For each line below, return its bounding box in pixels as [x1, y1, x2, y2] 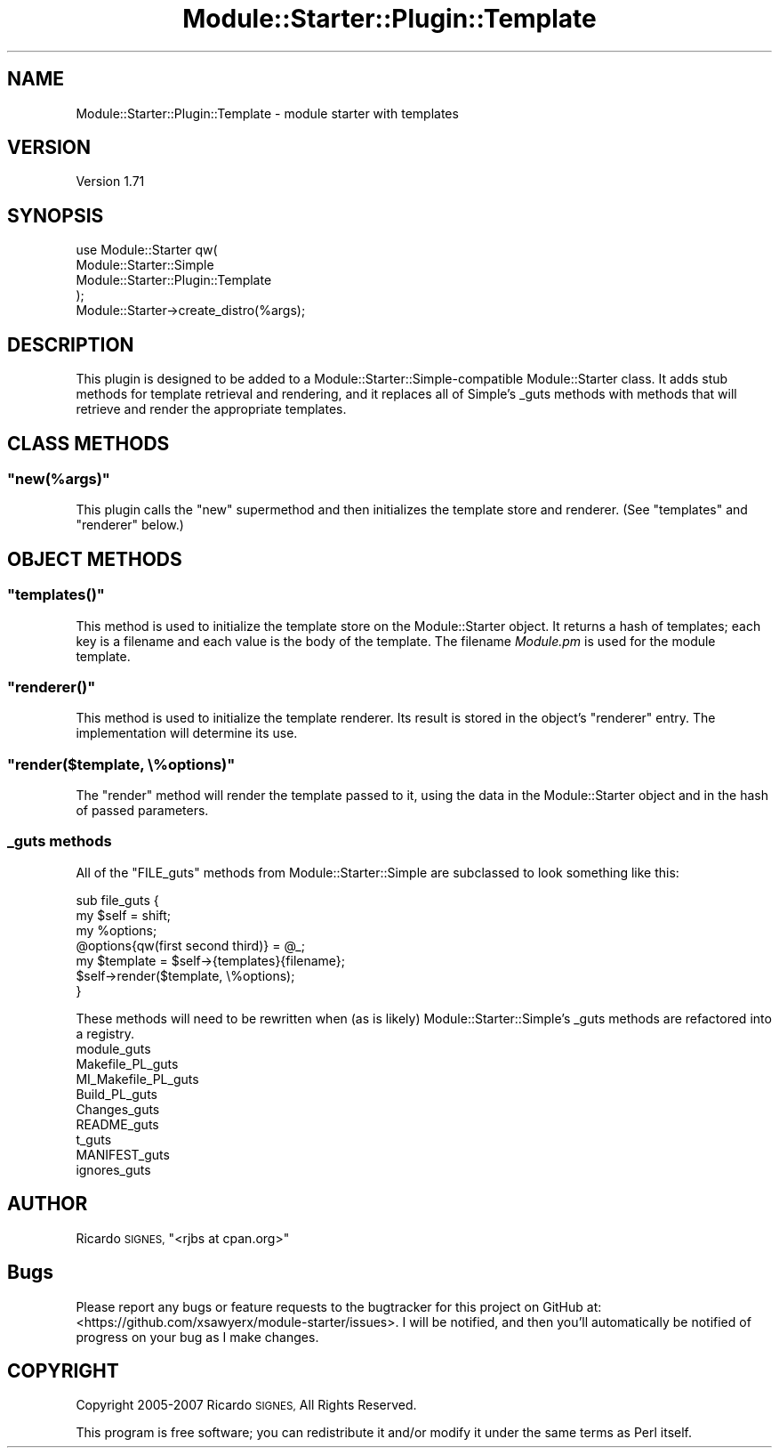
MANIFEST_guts [76, 1146, 170, 1162]
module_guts [76, 1040, 151, 1056]
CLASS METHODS [7, 432, 170, 455]
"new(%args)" [7, 469, 110, 488]
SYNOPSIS [7, 204, 104, 227]
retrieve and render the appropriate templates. [76, 401, 347, 417]
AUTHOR [7, 1192, 88, 1216]
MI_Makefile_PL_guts [76, 1071, 199, 1087]
